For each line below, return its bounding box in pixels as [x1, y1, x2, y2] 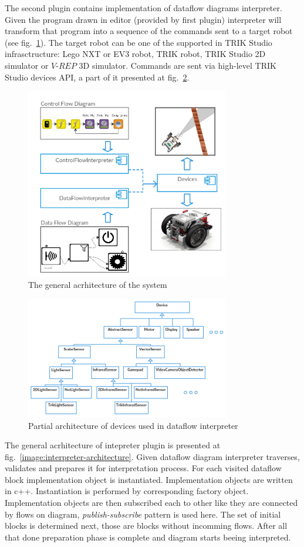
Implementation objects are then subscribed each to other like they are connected [5, 496, 298, 509]
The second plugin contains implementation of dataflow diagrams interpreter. [5, 2, 282, 14]
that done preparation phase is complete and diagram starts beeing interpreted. [5, 531, 291, 543]
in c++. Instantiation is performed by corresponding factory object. [5, 485, 249, 497]
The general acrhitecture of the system [28, 278, 167, 291]
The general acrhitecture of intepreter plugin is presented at [5, 439, 221, 451]
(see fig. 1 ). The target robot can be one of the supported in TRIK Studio [5, 36, 272, 48]
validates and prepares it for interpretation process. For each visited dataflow [5, 462, 282, 474]
